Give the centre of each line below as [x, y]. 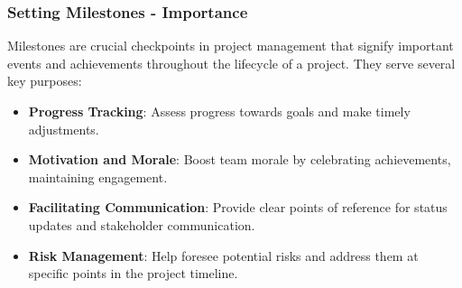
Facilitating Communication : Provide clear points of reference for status [238, 207]
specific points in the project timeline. [133, 273]
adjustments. [64, 129]
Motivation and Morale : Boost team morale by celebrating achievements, [240, 159]
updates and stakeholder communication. [142, 224]
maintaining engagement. [98, 177]
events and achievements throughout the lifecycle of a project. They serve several [231, 63]
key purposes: [45, 81]
